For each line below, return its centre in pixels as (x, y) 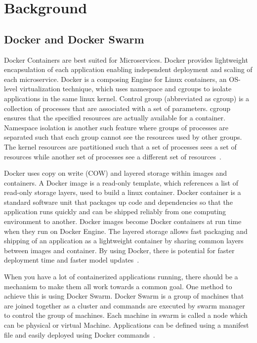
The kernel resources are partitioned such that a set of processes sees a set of (120, 146)
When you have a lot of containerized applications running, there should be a (121, 277)
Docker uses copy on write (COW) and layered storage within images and (115, 173)
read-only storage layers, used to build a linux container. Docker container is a (123, 192)
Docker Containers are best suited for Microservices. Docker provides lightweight (126, 59)
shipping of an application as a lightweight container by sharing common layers (124, 241)
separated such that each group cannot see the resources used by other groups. (123, 137)
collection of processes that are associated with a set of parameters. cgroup (117, 108)
